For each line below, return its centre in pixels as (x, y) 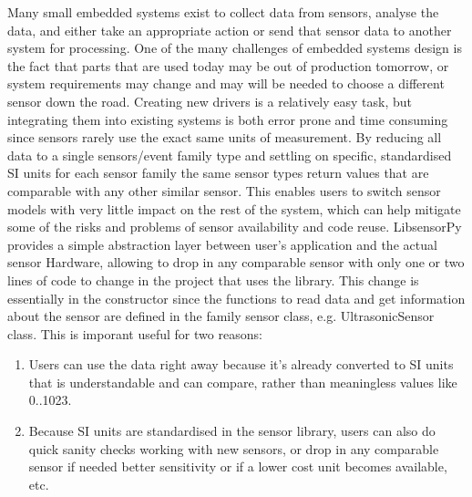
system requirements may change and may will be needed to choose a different (226, 83)
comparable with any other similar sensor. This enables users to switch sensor (224, 190)
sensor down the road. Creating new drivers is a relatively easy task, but (210, 101)
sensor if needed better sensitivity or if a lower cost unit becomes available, (238, 466)
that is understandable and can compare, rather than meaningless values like (243, 382)
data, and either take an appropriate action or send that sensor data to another (230, 30)
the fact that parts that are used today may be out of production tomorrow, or (228, 65)
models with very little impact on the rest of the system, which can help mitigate (234, 208)
